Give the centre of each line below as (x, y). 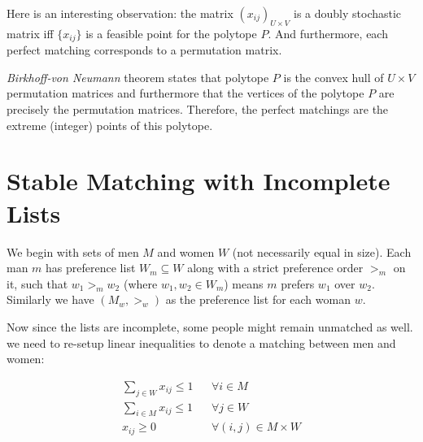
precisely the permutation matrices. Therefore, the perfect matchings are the (198, 109)
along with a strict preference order (275, 268)
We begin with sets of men (73, 251)
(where (140, 283)
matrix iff (30, 33)
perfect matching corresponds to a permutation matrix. (144, 50)
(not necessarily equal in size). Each (322, 251)
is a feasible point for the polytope (171, 33)
